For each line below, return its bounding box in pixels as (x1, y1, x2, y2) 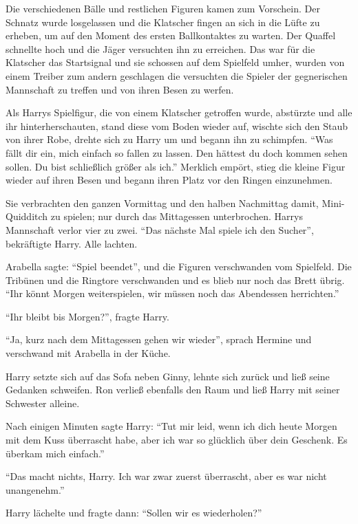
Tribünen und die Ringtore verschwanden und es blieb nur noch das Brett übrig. (6, 272, 345, 287)
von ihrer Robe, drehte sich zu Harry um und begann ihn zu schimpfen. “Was (6, 132, 333, 146)
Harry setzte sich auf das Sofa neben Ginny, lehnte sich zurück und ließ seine (6, 369, 330, 383)
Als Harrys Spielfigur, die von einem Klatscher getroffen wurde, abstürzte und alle (6, 105, 352, 120)
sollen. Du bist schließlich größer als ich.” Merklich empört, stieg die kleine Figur (6, 159, 346, 173)
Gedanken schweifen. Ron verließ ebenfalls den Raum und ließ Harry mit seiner (6, 382, 340, 397)
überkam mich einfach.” (6, 446, 105, 460)
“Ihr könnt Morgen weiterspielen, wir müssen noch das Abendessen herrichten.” (6, 286, 339, 301)
